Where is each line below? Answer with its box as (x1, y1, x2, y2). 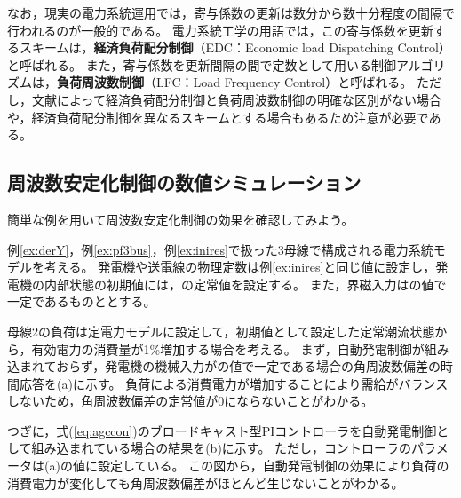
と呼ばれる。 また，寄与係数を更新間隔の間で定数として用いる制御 (7, 55, 396, 74)
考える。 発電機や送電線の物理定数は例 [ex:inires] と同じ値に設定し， (44, 257, 436, 276)
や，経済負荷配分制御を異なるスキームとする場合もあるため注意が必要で (7, 107, 429, 126)
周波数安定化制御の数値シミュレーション (7, 169, 362, 196)
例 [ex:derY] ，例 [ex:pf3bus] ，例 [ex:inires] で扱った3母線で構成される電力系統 (7, 240, 433, 258)
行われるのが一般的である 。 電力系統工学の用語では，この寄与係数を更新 (7, 20, 433, 39)
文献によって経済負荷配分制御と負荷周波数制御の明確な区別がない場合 (31, 90, 441, 108)
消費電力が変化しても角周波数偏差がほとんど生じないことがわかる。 (7, 473, 404, 492)
